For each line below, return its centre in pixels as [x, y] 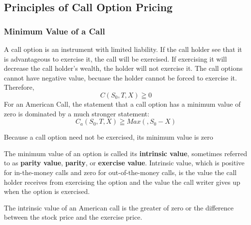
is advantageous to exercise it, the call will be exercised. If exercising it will [116, 58]
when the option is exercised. [47, 191]
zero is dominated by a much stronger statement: [77, 113]
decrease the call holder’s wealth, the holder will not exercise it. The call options [123, 68]
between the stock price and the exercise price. [73, 217]
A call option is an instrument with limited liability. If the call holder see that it [123, 49]
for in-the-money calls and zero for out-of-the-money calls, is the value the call [120, 172]
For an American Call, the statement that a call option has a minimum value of [122, 104]
